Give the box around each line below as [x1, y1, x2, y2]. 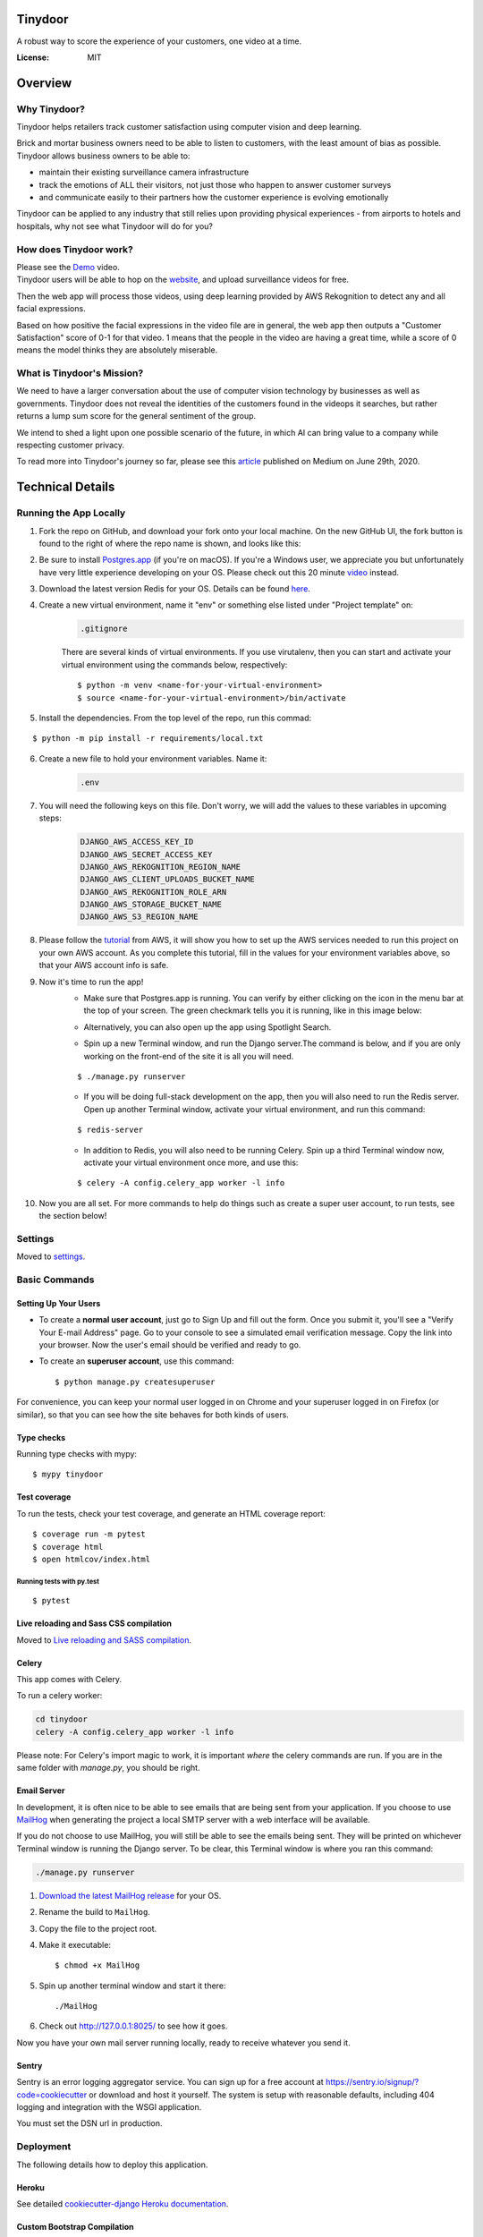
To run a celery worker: [16, 1690, 103, 1701]
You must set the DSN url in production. [16, 2118, 163, 2129]
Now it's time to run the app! [38, 976, 144, 987]
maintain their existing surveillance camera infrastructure [38, 166, 250, 178]
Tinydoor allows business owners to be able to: [16, 150, 191, 161]
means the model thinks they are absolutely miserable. [16, 344, 218, 355]
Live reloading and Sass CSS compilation [16, 1618, 172, 1629]
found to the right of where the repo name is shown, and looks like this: [38, 538, 301, 549]
